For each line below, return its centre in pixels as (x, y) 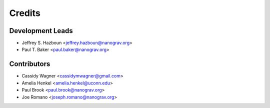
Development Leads (41, 31)
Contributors (30, 64)
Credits (25, 13)
